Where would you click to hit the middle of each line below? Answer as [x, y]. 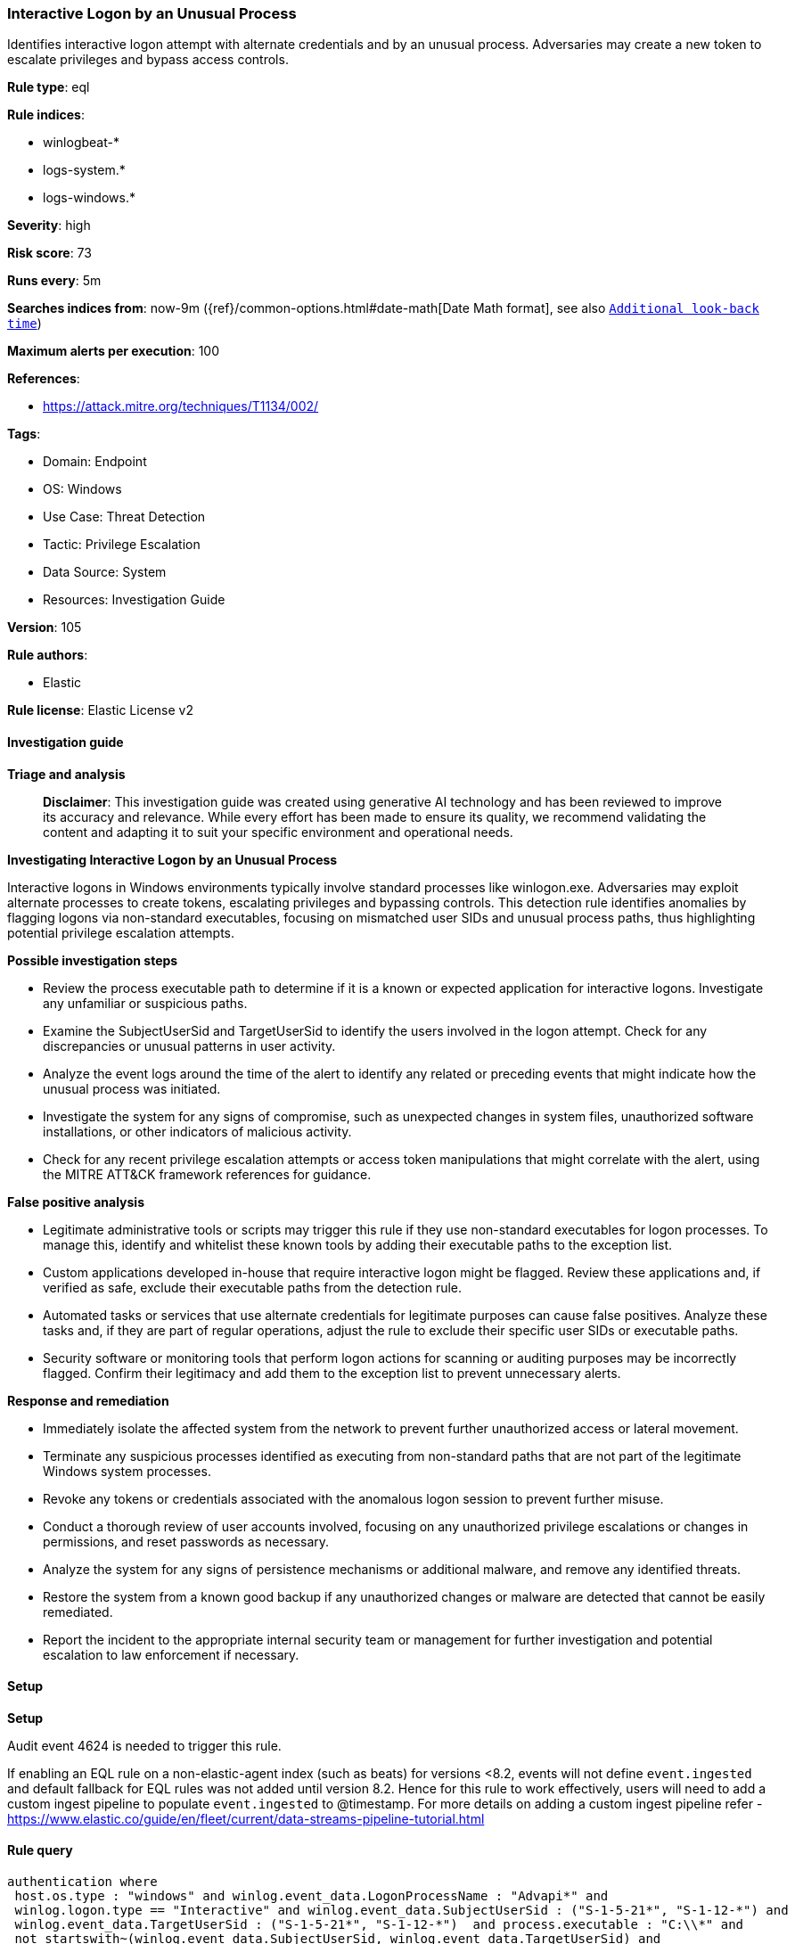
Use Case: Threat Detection [124, 517]
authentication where [82, 1882]
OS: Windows [82, 489]
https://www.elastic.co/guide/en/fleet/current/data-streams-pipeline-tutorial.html [246, 1818]
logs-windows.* [89, 198]
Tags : [24, 434]
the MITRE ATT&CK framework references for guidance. [207, 1174]
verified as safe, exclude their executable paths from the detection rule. [253, 1287]
